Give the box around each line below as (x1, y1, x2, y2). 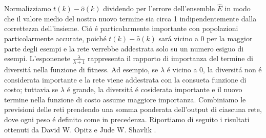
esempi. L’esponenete (4, 53, 71, 64)
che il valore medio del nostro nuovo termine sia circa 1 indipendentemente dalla (4, 13, 257, 23)
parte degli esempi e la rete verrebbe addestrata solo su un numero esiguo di (4, 43, 244, 53)
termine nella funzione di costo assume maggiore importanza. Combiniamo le (4, 94, 246, 104)
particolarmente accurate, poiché (4, 33, 107, 43)
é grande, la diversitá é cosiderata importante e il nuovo (67, 84, 242, 95)
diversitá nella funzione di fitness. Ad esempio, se (4, 64, 158, 75)
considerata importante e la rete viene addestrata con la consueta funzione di (4, 74, 247, 85)
